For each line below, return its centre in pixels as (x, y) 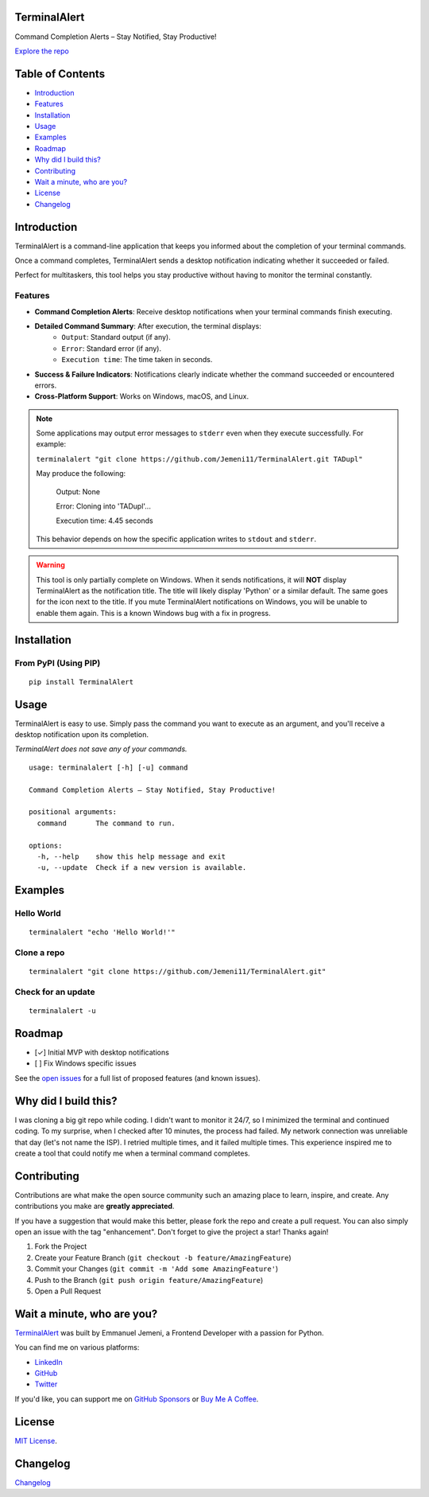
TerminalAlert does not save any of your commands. (101, 749)
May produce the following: (81, 474)
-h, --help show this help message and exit (131, 856)
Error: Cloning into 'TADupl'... (103, 506)
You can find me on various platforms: (77, 1347)
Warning (50, 565)
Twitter (46, 1384)
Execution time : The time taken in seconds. (137, 360)
